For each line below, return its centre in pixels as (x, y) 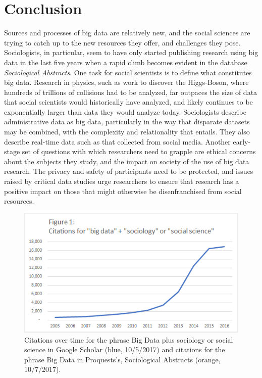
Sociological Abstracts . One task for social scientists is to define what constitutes (128, 72)
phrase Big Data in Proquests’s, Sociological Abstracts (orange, (122, 359)
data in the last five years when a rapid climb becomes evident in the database (126, 62)
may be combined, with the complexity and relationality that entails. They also (127, 132)
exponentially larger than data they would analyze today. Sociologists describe (125, 111)
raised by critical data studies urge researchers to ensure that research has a (122, 181)
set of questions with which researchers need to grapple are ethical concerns (139, 151)
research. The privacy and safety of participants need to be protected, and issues (129, 171)
